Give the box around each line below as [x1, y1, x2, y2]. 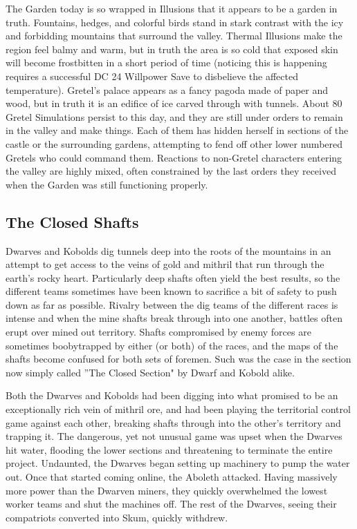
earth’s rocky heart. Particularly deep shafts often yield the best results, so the [6, 270, 340, 285]
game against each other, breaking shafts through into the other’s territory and [6, 415, 341, 430]
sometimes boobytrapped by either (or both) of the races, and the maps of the [6, 338, 338, 352]
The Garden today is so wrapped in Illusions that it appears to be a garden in [6, 1, 338, 15]
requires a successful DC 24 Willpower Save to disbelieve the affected [6, 68, 298, 83]
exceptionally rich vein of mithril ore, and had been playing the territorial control [6, 402, 351, 416]
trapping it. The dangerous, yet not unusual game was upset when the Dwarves [6, 429, 342, 443]
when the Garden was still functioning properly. [6, 177, 208, 191]
